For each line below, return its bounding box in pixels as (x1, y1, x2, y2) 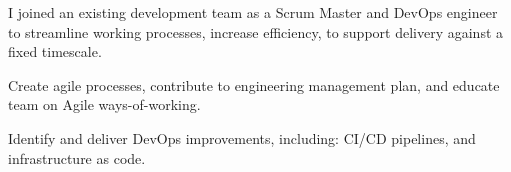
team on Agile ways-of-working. (8, 94, 201, 115)
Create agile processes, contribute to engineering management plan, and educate (8, 74, 500, 95)
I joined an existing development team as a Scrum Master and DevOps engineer (8, 2, 498, 22)
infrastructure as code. (8, 147, 146, 168)
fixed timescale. (8, 41, 102, 62)
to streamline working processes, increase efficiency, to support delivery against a (8, 21, 504, 42)
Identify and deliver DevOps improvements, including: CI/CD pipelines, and (8, 127, 476, 148)
